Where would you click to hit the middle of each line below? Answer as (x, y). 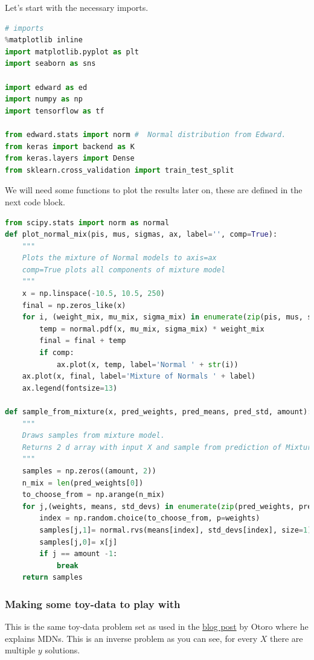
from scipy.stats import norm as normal (87, 223)
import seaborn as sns (50, 64)
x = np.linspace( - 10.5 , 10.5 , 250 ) (93, 294)
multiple (20, 650)
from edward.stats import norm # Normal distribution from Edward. (146, 134)
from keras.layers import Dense (70, 159)
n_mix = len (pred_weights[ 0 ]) (83, 483)
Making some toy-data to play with (93, 604)
